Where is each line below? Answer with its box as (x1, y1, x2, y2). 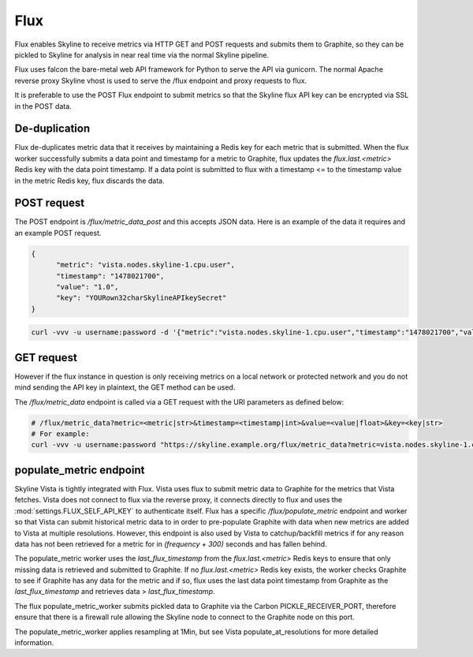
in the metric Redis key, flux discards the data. (14, 176, 165, 185)
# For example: (31, 430, 90, 439)
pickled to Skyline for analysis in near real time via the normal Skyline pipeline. (14, 50, 270, 59)
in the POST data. (14, 101, 73, 110)
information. (14, 638, 54, 648)
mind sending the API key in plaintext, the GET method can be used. (14, 383, 236, 392)
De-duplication (14, 122, 91, 136)
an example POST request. (14, 228, 102, 237)
